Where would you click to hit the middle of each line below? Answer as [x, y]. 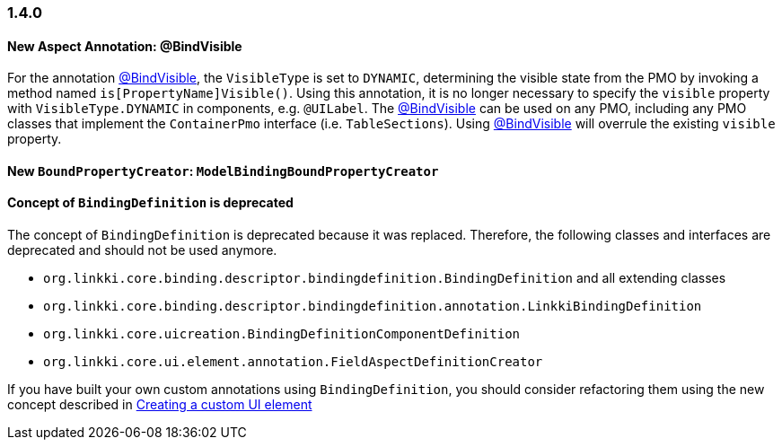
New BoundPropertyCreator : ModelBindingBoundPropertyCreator [223, 171]
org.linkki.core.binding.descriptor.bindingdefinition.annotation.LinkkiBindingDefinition [373, 307]
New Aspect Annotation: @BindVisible [125, 46]
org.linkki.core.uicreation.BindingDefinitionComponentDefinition [282, 334]
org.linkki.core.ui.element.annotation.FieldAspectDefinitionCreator [293, 362]
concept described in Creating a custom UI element [160, 405]
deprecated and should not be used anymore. [142, 250]
